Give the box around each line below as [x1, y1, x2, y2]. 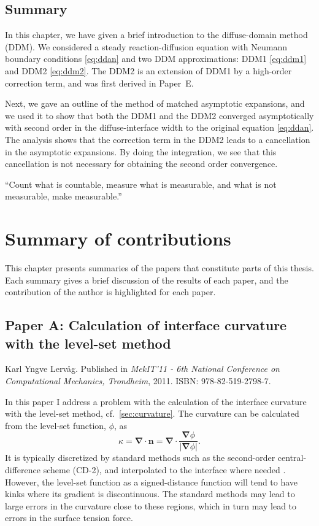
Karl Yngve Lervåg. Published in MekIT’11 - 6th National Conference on [5, 362, 280, 375]
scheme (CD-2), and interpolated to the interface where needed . [43, 463, 286, 476]
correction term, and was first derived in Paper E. [5, 76, 194, 89]
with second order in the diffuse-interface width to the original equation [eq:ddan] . [5, 121, 314, 134]
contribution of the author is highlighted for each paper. [5, 285, 216, 298]
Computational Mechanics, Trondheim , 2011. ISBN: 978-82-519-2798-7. [5, 374, 271, 387]
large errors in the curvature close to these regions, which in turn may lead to [5, 499, 297, 512]
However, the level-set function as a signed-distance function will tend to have [5, 475, 298, 488]
